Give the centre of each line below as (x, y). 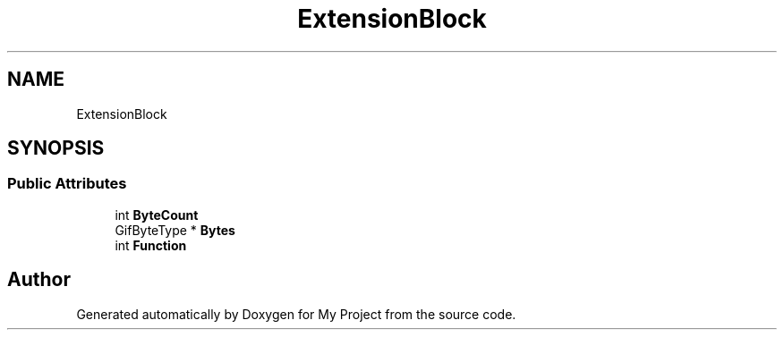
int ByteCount (157, 215)
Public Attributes (67, 184)
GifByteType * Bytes (175, 230)
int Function (151, 245)
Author (39, 280)
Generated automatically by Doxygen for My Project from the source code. (296, 314)
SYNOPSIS (56, 148)
